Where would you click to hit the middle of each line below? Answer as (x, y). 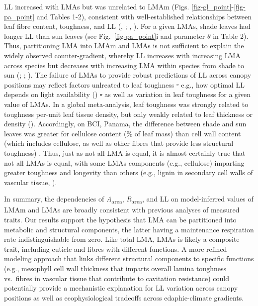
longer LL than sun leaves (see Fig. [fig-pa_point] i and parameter (105, 36)
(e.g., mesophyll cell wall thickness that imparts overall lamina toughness (115, 268)
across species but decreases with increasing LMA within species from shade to (124, 65)
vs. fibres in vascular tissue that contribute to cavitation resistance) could (117, 278)
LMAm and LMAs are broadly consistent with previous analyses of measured (122, 210)
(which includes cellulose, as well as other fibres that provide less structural (119, 143)
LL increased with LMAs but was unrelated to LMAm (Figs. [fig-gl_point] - (119, 6)
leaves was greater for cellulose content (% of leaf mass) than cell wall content (123, 133)
